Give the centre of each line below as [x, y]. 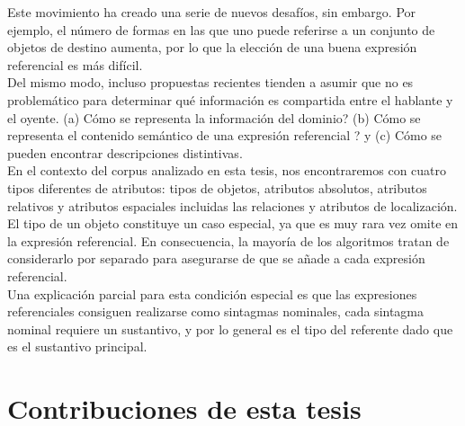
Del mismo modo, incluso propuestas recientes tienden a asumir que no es [210, 82]
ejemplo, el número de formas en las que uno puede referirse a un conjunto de [221, 29]
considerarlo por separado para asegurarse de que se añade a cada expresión [216, 258]
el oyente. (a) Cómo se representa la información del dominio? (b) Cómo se [214, 117]
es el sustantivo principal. [77, 346]
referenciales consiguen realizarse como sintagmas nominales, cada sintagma [216, 311]
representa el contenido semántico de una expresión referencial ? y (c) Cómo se [225, 135]
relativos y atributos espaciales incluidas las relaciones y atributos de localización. [232, 205]
